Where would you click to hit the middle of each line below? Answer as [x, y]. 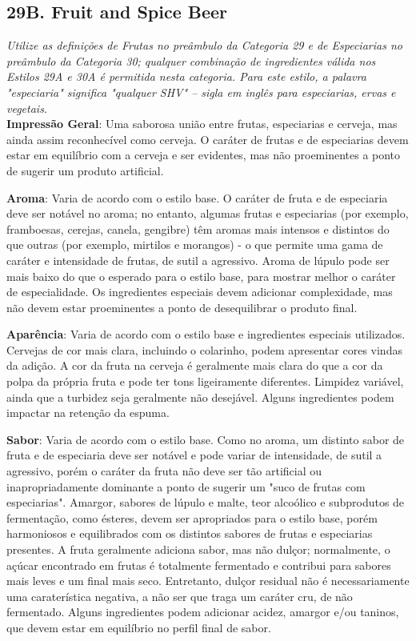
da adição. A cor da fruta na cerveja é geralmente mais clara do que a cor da [195, 365]
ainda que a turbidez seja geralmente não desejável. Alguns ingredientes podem [200, 397]
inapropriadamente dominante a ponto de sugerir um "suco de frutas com [186, 486]
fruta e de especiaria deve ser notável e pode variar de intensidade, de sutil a [194, 455]
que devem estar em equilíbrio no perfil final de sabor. [139, 627]
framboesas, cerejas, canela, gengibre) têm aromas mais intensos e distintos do [198, 228]
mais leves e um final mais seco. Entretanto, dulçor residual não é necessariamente [208, 581]
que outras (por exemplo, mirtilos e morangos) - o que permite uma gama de [195, 244]
